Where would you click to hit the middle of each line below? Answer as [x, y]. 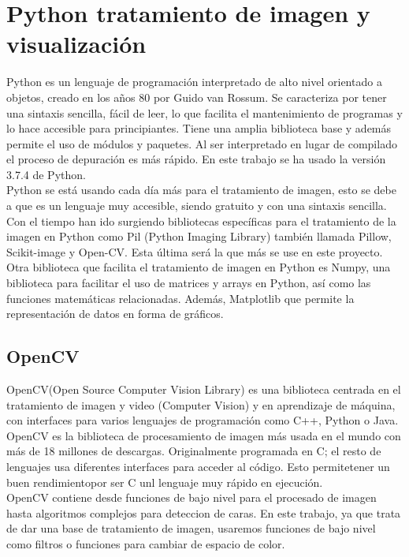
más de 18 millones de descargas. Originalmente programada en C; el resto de [194, 451]
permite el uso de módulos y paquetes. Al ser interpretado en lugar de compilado [202, 143]
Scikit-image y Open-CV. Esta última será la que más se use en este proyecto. [195, 251]
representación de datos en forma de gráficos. [115, 314]
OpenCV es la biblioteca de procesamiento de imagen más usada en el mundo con [204, 435]
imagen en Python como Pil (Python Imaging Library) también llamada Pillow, [199, 236]
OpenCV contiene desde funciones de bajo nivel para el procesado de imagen [191, 497]
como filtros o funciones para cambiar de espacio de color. [146, 543]
